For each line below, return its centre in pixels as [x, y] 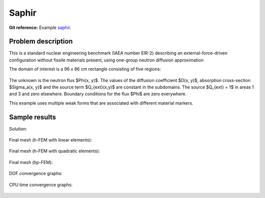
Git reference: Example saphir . [40, 28]
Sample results [33, 117]
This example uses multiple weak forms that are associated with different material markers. [101, 103]
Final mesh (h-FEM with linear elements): [51, 140]
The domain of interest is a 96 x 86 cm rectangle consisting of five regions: [85, 69]
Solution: [18, 129]
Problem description [41, 42]
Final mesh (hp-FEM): [31, 162]
